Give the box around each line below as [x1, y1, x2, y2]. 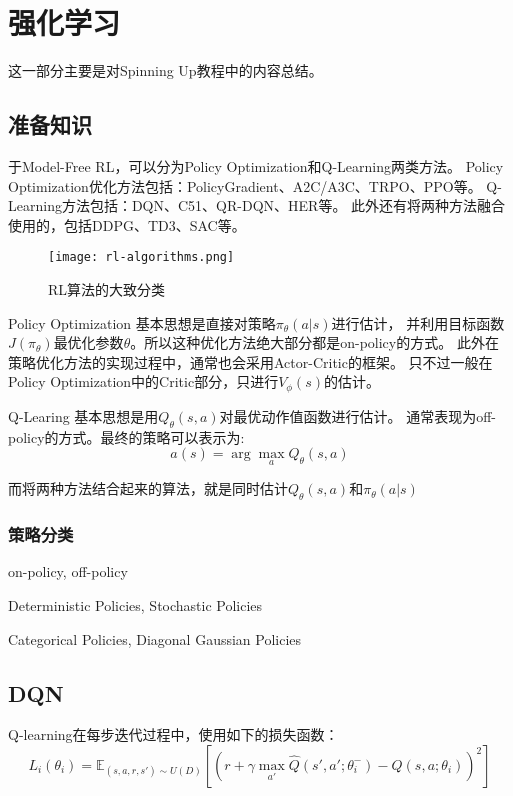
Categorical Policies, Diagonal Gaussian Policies [8, 628, 302, 649]
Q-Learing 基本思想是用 [8, 405, 159, 426]
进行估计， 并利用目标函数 [331, 312, 505, 333]
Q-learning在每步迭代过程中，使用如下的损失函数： [8, 724, 339, 745]
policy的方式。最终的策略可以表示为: [8, 426, 245, 447]
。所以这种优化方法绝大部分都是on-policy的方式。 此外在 [130, 332, 499, 353]
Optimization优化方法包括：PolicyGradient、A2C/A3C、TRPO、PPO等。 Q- [8, 175, 502, 196]
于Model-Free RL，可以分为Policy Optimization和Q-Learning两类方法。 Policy [8, 155, 504, 176]
